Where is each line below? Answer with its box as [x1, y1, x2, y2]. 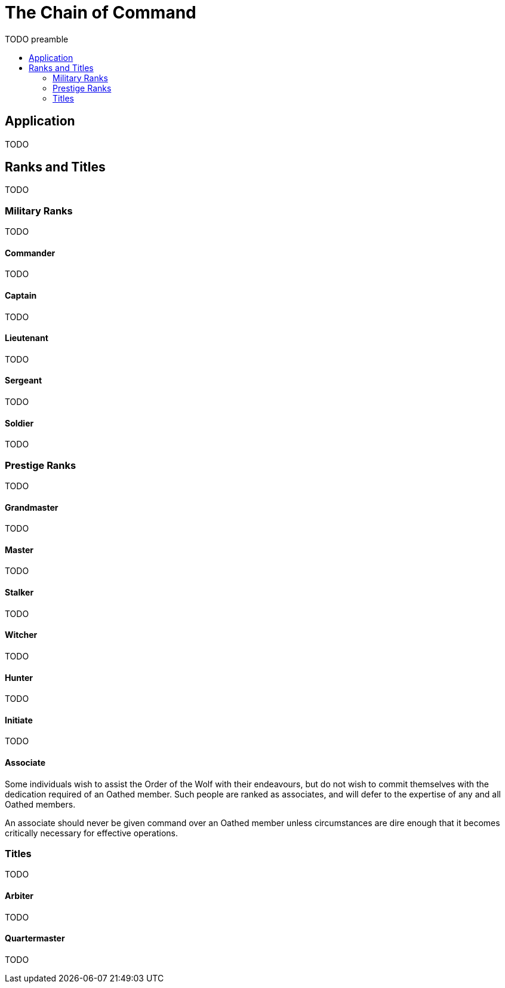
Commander [5, 247, 56, 258]
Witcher [5, 630, 38, 640]
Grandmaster [5, 502, 58, 513]
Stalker [5, 587, 34, 598]
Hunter [5, 672, 33, 683]
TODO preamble [5, 33, 69, 44]
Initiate [5, 714, 33, 725]
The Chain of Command [5, 2, 196, 23]
